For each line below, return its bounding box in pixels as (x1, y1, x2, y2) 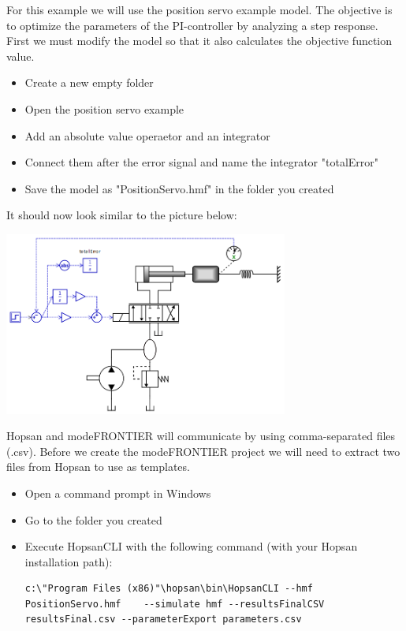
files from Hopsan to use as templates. (6, 458, 190, 475)
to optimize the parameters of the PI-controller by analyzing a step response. (6, 17, 378, 33)
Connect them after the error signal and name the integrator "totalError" (24, 154, 379, 170)
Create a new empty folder (24, 74, 154, 91)
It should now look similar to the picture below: (6, 207, 237, 223)
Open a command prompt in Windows (24, 484, 211, 501)
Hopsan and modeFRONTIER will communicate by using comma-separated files (6, 428, 396, 444)
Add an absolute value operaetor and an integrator (24, 127, 270, 144)
